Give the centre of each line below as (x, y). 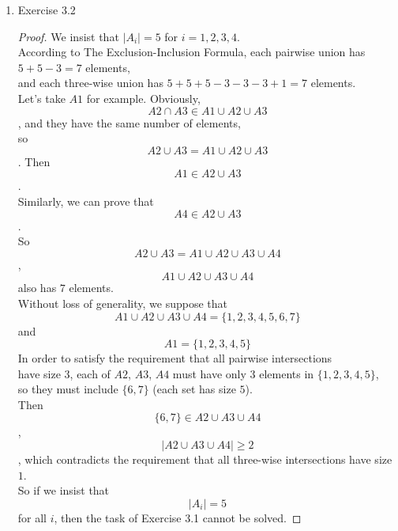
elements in (287, 373)
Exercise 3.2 (47, 9)
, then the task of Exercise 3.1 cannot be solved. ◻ (178, 517)
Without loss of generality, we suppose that (122, 303)
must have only (209, 373)
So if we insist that (64, 490)
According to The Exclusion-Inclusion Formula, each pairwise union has (191, 52)
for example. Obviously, (143, 98)
